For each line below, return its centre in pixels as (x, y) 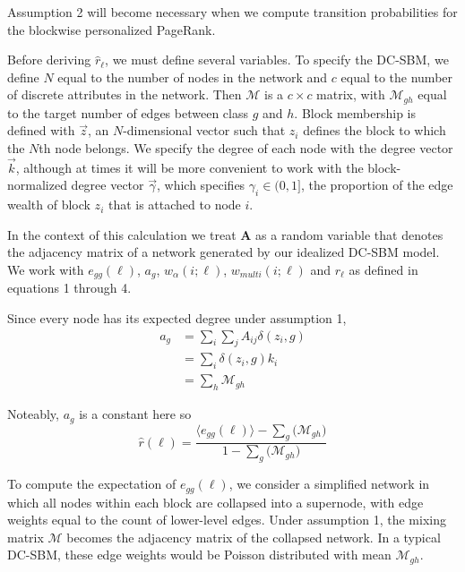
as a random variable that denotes (349, 234)
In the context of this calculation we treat (122, 234)
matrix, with (351, 94)
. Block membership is (355, 112)
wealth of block (49, 205)
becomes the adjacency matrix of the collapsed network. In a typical (254, 537)
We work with (46, 269)
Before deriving (49, 60)
